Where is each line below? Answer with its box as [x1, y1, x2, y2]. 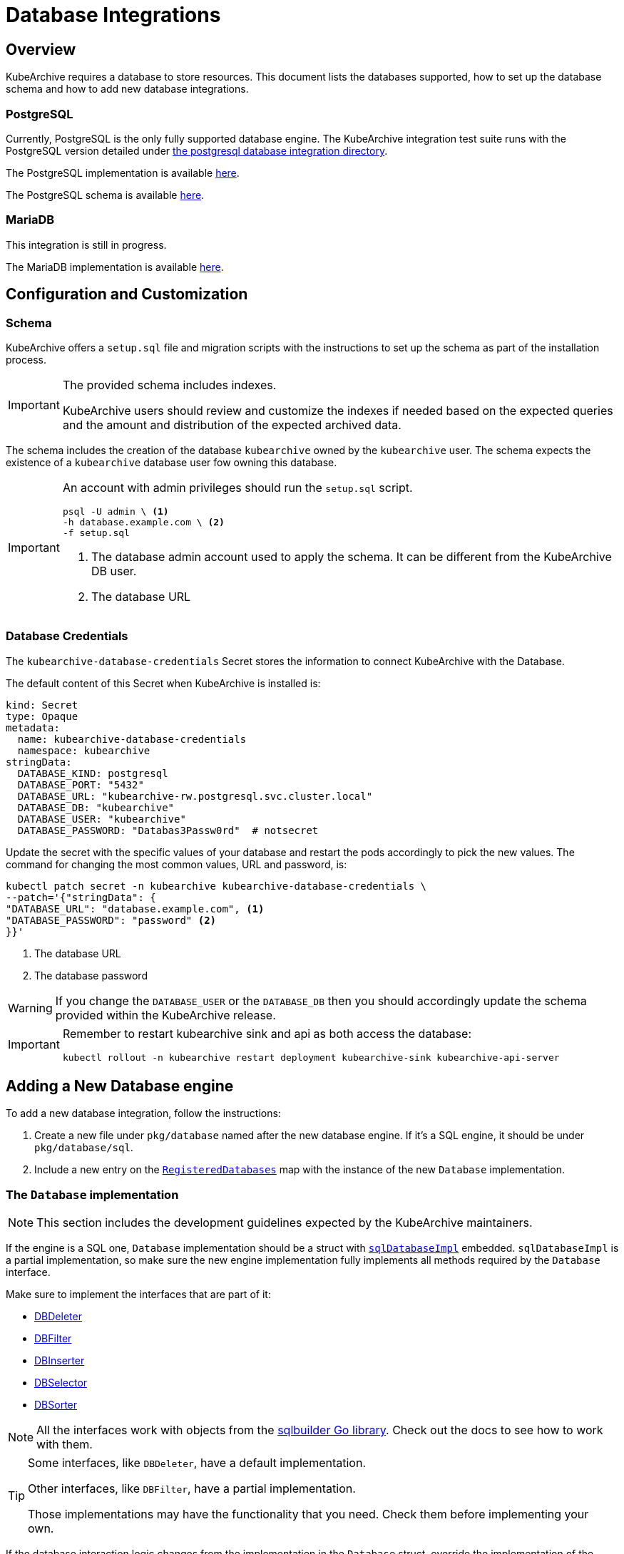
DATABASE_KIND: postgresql [17, 767, 168, 779]
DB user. [91, 563, 137, 578]
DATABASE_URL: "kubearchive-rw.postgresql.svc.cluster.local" [17, 790, 373, 802]
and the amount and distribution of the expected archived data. [62, 417, 401, 432]
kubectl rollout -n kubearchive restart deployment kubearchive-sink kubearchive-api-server [62, 1051, 560, 1063]
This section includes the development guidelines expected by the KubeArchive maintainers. [36, 1215, 533, 1230]
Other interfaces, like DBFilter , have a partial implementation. [28, 1481, 356, 1496]
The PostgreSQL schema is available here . [6, 188, 205, 201]
